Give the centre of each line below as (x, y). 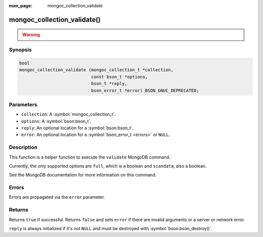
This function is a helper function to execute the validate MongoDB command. (90, 157)
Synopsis (20, 50)
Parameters (23, 104)
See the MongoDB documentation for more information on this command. (83, 175)
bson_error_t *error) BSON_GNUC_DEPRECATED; (145, 90)
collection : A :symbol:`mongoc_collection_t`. (69, 114)
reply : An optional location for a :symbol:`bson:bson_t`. (77, 128)
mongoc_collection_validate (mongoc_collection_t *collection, (96, 70)
